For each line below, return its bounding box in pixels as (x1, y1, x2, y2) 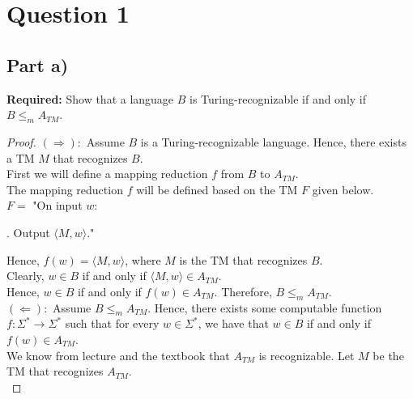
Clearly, (6, 267, 45, 284)
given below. (312, 180, 374, 197)
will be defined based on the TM (136, 180, 298, 197)
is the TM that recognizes (179, 251, 308, 268)
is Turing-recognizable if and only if (189, 90, 367, 107)
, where (125, 251, 161, 268)
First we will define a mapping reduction (6, 165, 208, 182)
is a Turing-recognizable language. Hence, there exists (140, 133, 407, 150)
